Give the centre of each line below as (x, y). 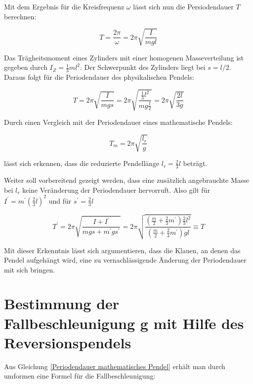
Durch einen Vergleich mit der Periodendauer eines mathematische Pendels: (118, 122)
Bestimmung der (62, 303)
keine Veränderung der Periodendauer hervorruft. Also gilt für (116, 190)
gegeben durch (26, 67)
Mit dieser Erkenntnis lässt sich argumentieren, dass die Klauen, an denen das (122, 250)
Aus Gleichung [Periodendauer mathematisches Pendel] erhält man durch (115, 366)
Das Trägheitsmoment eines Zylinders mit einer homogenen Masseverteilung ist (124, 57)
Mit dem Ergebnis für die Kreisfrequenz (64, 6)
